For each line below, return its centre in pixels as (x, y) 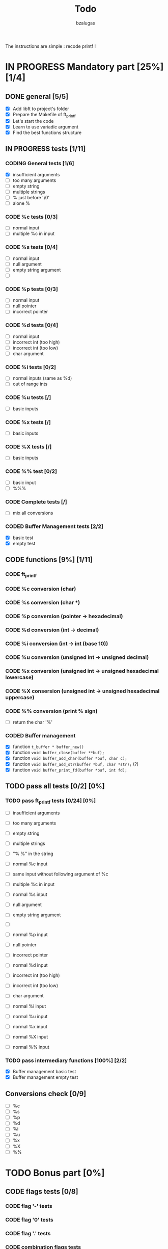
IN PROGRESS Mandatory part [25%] (85, 67)
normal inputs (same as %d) (42, 378)
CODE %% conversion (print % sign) (51, 711)
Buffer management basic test (44, 1072)
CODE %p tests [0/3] (32, 289)
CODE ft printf (21, 575)
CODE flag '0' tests (29, 1220)
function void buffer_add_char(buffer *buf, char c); (70, 758)
